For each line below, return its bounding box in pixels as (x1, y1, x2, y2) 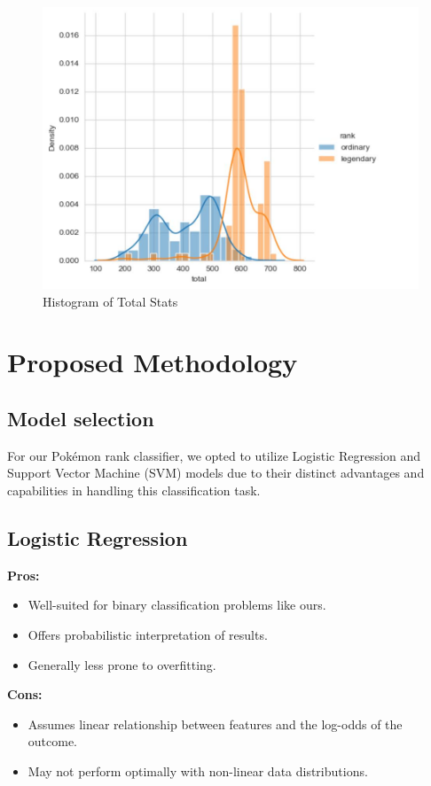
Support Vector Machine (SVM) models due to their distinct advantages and (7, 463, 425, 482)
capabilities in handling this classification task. (7, 480, 261, 499)
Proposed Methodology (7, 344, 298, 380)
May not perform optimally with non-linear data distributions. (27, 761, 368, 780)
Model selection (7, 404, 154, 432)
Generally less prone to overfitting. (27, 655, 216, 673)
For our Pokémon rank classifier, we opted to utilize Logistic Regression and (7, 446, 421, 464)
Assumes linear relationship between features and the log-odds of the (27, 714, 403, 733)
